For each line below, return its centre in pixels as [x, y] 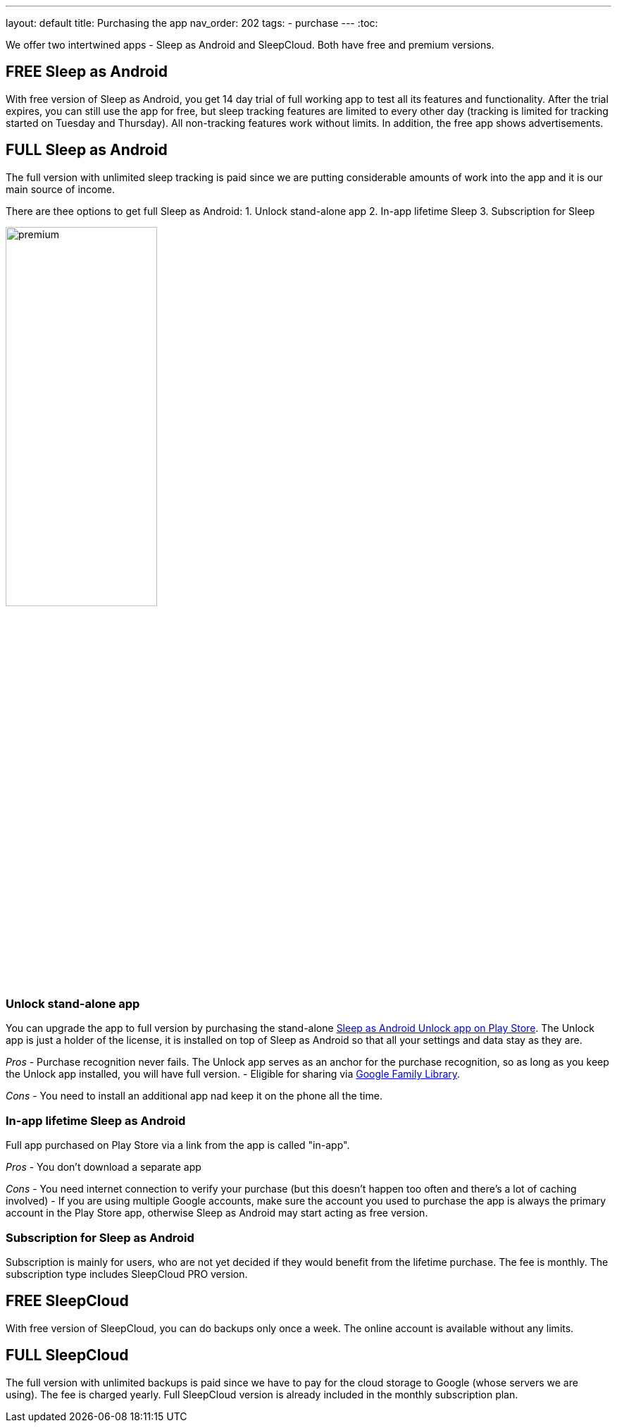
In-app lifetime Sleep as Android [96, 1120]
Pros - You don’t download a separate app [104, 1167]
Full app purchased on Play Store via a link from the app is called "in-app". [178, 1145]
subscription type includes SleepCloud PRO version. [127, 1274]
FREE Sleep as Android [87, 72]
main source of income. [60, 189]
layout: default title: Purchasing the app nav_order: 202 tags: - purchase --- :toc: [192, 23]
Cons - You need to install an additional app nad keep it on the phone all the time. [194, 1096]
